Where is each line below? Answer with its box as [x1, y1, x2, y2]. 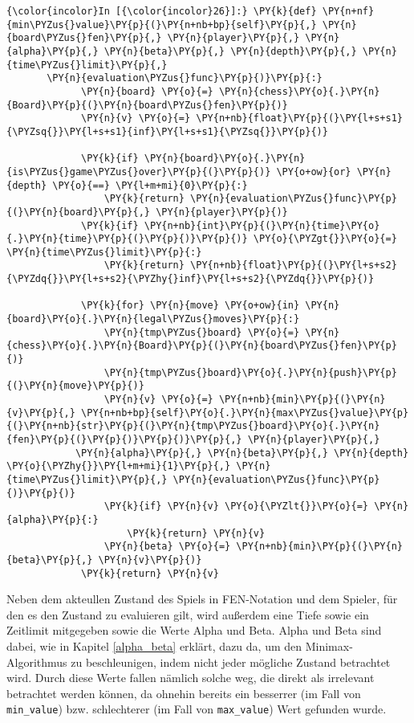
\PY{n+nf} [322, 6, 375, 17]
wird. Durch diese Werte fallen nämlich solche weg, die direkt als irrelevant [6, 669, 375, 686]
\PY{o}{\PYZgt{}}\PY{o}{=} [253, 233, 397, 245]
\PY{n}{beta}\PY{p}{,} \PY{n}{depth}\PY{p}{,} [103, 45, 357, 57]
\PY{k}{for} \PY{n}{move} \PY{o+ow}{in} [81, 300, 300, 312]
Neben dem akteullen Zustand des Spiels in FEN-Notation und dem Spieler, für [6, 590, 398, 607]
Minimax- [305, 638, 353, 654]
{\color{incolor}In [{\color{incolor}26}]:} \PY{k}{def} [6, 6, 317, 17]
